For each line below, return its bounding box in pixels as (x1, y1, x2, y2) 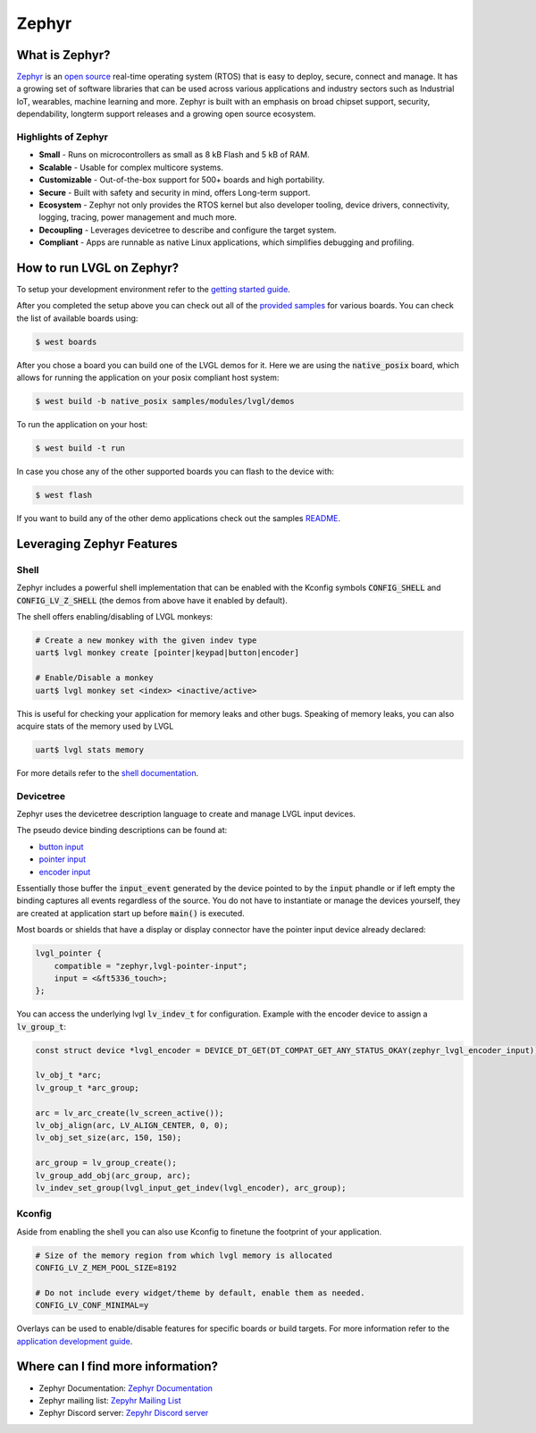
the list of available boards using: (16, 313, 138, 324)
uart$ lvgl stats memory (35, 745, 145, 754)
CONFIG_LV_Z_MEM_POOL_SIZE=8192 (35, 1263, 178, 1273)
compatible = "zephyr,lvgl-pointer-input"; (54, 961, 247, 971)
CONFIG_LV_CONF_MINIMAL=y (35, 1301, 149, 1311)
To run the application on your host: (16, 419, 148, 430)
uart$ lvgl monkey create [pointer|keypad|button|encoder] (35, 648, 299, 658)
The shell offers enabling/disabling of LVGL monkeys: (16, 611, 214, 621)
